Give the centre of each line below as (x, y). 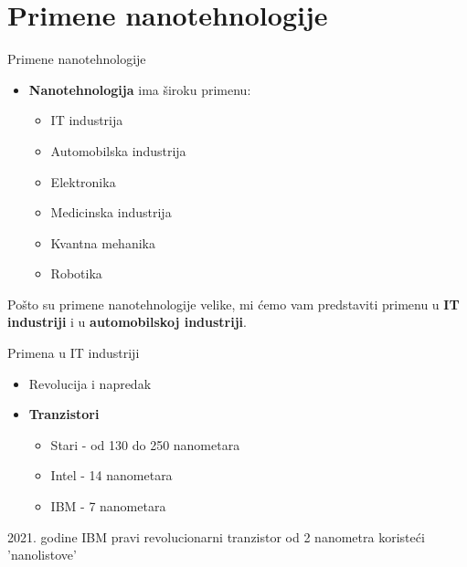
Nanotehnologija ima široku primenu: (140, 89)
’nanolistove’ (42, 555)
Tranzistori (64, 414)
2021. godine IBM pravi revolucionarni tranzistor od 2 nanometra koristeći (216, 536)
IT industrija (87, 120)
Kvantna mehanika (103, 242)
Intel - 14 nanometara (111, 475)
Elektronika (83, 181)
